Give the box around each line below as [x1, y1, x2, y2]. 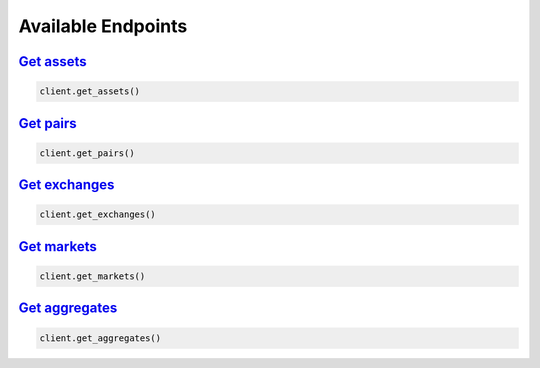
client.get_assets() [39, 86, 140, 97]
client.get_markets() [39, 270, 146, 282]
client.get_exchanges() [39, 209, 157, 220]
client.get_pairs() [39, 147, 135, 159]
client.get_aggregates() [39, 332, 162, 344]
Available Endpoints [18, 15, 188, 37]
